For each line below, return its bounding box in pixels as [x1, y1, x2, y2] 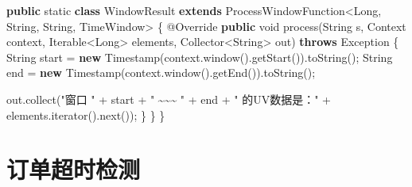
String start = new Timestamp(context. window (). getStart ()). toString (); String [6, 48, 393, 65]
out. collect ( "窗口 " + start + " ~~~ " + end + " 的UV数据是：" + [6, 90, 332, 107]
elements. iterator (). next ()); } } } [6, 106, 165, 123]
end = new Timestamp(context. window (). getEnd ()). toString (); [6, 64, 316, 81]
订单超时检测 [6, 153, 141, 185]
